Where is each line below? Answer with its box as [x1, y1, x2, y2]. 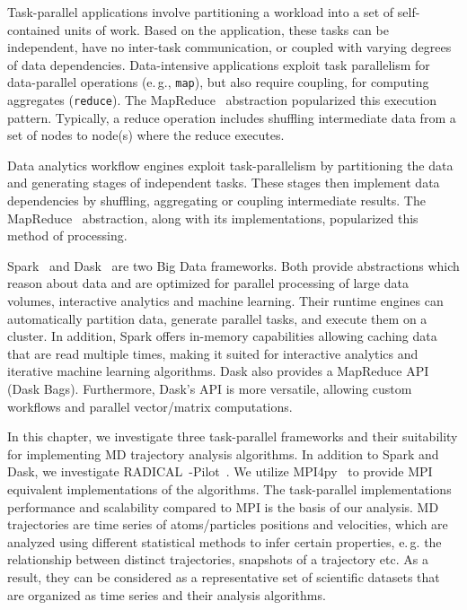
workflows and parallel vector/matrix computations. [7, 396, 293, 415]
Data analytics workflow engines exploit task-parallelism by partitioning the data [7, 155, 454, 174]
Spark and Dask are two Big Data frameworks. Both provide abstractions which [7, 256, 460, 274]
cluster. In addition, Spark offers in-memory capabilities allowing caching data [7, 327, 437, 345]
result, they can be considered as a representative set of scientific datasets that [7, 567, 440, 586]
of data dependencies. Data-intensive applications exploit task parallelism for [7, 55, 430, 74]
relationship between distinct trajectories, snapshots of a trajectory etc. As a [7, 550, 428, 569]
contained [7, 20, 60, 39]
